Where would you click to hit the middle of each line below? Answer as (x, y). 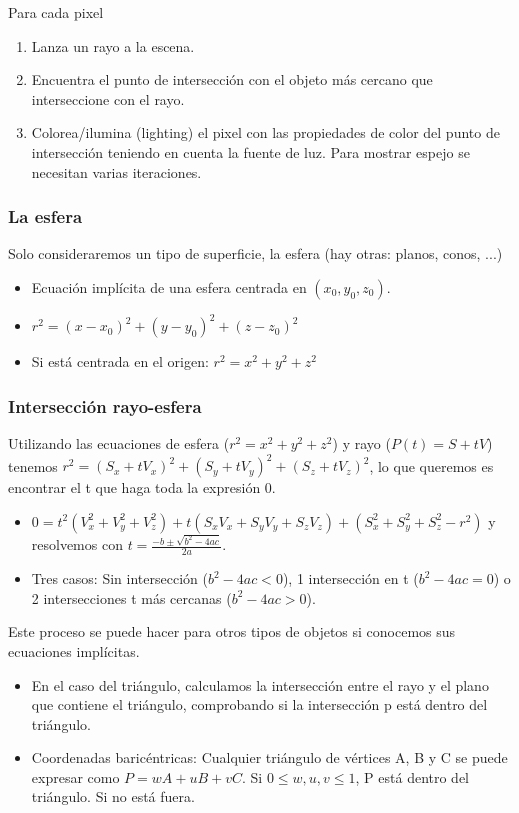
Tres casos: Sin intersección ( (119, 578)
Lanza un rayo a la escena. (113, 45)
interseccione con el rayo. (108, 98)
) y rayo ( (361, 443)
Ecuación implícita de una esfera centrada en (169, 286)
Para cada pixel (56, 12)
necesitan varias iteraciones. (116, 171)
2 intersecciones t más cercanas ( (131, 597)
